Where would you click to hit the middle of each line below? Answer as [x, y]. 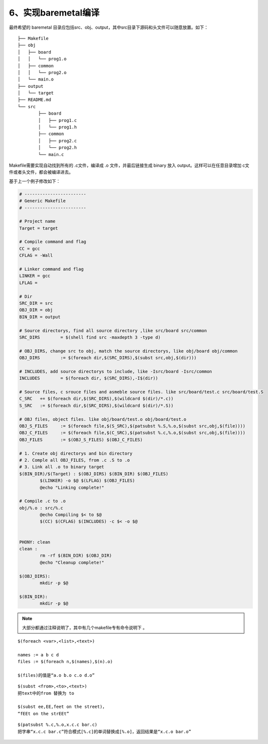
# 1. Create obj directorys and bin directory [76, 453]
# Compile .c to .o [42, 501]
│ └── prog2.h [57, 148]
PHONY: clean [35, 542]
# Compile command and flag [53, 242]
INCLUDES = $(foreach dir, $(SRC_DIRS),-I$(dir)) [89, 378]
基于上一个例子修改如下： [35, 181]
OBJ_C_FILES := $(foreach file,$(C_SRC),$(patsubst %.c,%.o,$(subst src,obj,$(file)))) [132, 433]
